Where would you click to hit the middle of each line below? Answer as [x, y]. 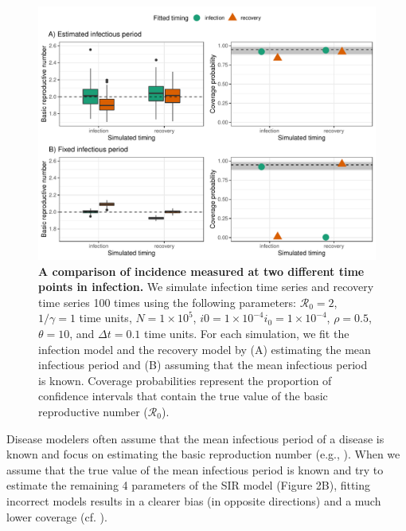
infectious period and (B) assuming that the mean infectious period [203, 365]
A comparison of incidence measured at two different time [201, 271]
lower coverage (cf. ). [57, 516]
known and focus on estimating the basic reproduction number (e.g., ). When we [203, 454]
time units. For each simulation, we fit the [246, 333]
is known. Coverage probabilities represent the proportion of [185, 380]
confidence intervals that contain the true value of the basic [183, 396]
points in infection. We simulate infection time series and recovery [206, 287]
